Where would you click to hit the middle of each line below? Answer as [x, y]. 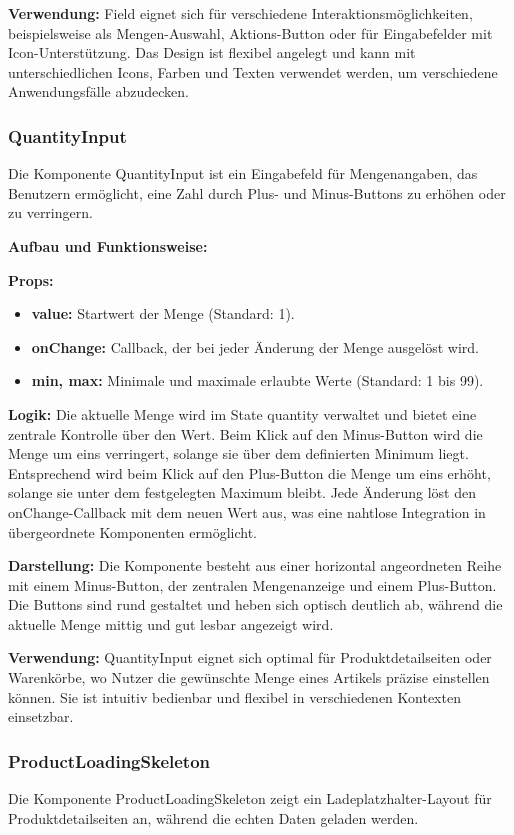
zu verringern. [50, 212]
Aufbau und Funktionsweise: [108, 245]
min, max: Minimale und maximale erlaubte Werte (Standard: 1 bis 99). [257, 380]
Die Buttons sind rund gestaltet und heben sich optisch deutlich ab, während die [255, 604]
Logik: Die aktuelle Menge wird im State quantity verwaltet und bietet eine [242, 413]
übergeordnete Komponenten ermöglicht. [133, 531]
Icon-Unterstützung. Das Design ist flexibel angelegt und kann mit [212, 52]
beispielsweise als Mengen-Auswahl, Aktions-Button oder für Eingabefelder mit [250, 32]
